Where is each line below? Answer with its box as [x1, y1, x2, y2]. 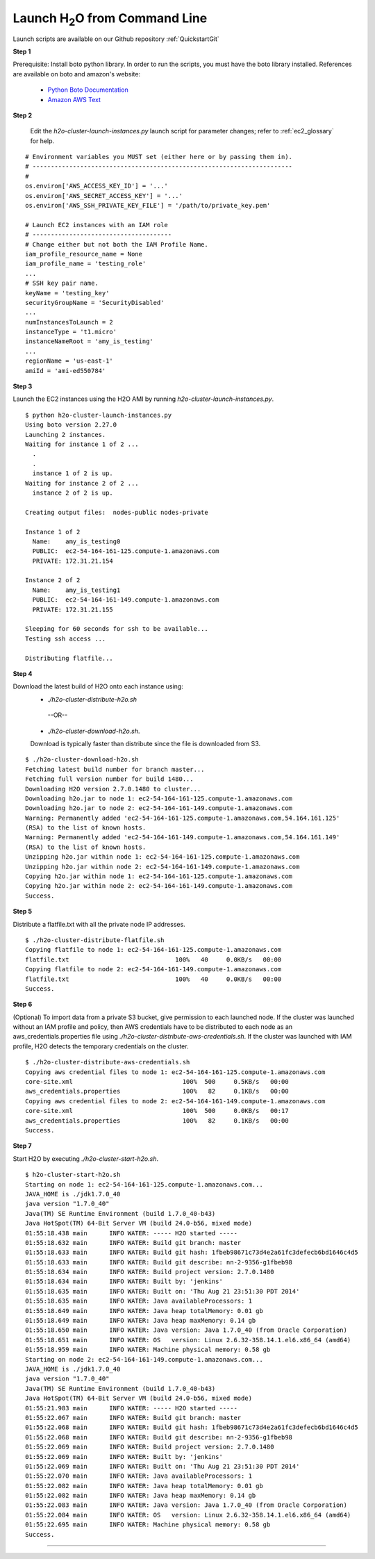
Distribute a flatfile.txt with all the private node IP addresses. [12, 920, 185, 928]
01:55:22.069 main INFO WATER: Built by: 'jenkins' [25, 1453, 224, 1460]
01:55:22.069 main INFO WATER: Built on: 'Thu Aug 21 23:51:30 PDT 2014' [25, 1462, 300, 1470]
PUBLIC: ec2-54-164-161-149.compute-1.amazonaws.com [32, 596, 219, 604]
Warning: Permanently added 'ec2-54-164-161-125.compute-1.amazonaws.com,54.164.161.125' [25, 814, 340, 822]
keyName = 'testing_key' [25, 289, 110, 297]
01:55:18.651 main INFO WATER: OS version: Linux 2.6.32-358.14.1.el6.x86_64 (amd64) [25, 1336, 351, 1344]
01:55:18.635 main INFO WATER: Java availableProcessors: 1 [25, 1297, 253, 1305]
